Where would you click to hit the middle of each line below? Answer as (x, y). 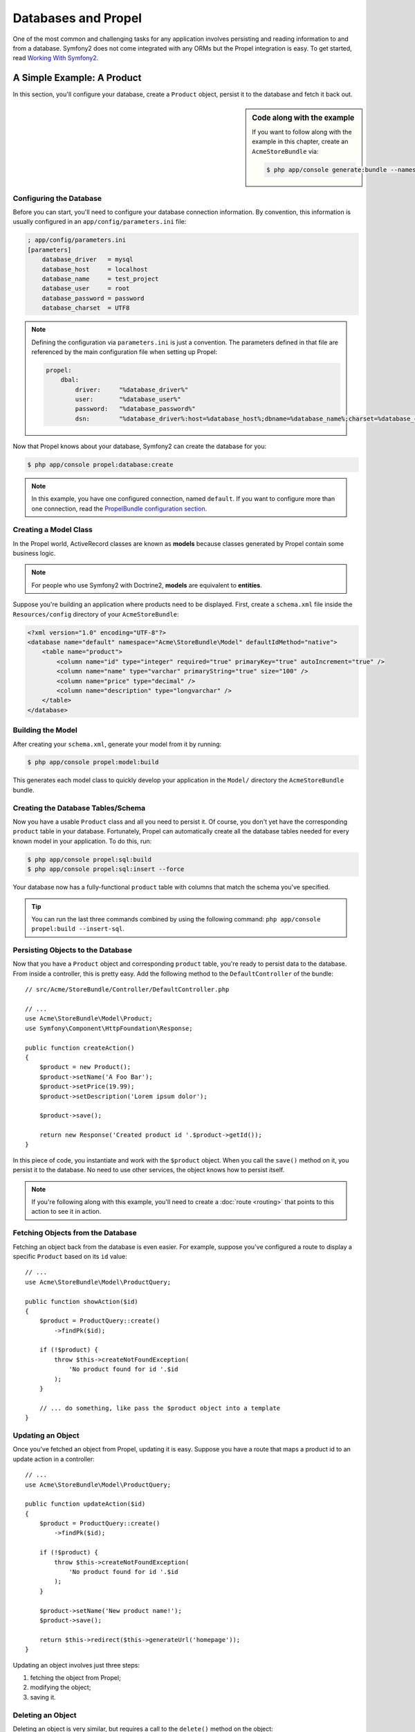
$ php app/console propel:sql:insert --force (106, 869)
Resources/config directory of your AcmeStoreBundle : (96, 614)
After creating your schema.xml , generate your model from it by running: (117, 744)
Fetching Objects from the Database (75, 1233)
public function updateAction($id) (85, 1504)
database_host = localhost (95, 269)
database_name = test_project (100, 279)
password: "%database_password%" (136, 409)
